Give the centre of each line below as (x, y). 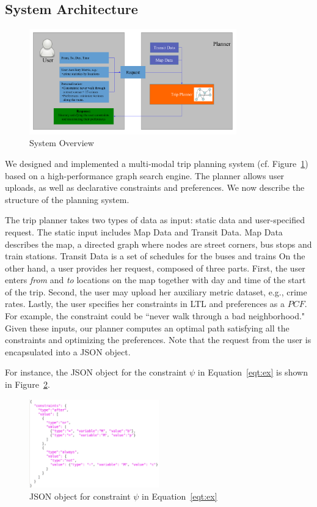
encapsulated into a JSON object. (68, 351)
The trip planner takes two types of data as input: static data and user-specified (155, 220)
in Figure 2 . (27, 384)
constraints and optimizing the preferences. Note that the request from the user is (158, 340)
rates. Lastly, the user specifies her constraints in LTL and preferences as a (145, 304)
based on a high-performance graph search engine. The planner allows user (145, 175)
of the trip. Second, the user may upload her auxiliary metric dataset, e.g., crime (156, 291)
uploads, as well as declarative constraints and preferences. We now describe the (155, 187)
